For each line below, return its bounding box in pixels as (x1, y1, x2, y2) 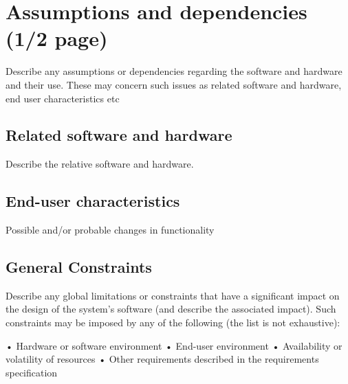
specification (6, 365, 58, 379)
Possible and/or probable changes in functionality (6, 223, 215, 237)
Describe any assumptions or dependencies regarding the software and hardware (6, 64, 342, 78)
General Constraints (6, 256, 152, 278)
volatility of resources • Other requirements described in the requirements (6, 352, 319, 366)
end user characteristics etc (6, 91, 120, 105)
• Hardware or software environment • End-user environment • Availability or (6, 338, 342, 352)
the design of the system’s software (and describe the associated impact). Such (6, 302, 336, 316)
